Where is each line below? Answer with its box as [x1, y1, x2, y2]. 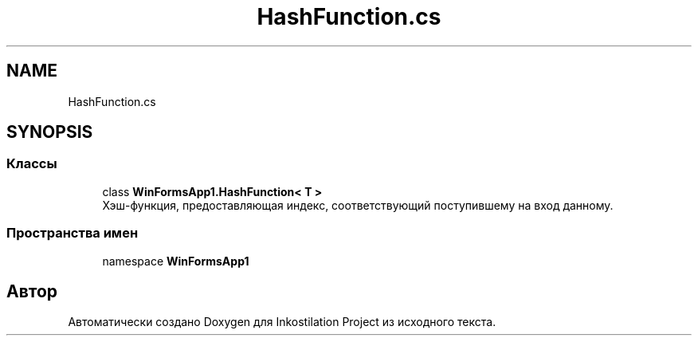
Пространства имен [6, 225, 139, 242]
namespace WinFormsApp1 [102, 254, 249, 268]
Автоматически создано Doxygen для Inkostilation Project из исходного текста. [68, 315, 496, 329]
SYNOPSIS [6, 122, 93, 143]
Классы [6, 155, 57, 172]
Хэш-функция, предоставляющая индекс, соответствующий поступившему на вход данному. [102, 198, 614, 212]
